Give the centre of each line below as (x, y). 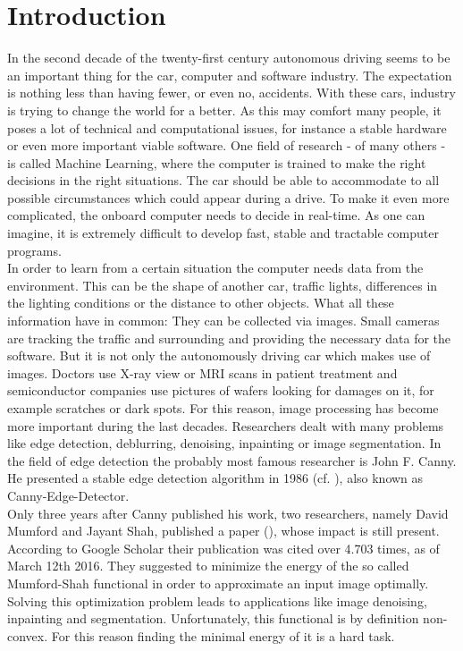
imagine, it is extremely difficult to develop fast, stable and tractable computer (223, 233)
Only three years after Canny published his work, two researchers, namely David (228, 513)
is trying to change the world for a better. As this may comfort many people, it (224, 110)
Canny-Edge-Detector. (68, 495)
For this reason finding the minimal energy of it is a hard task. (223, 635)
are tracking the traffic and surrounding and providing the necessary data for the (229, 338)
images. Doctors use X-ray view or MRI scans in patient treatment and (202, 372)
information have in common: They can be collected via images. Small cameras (223, 321)
